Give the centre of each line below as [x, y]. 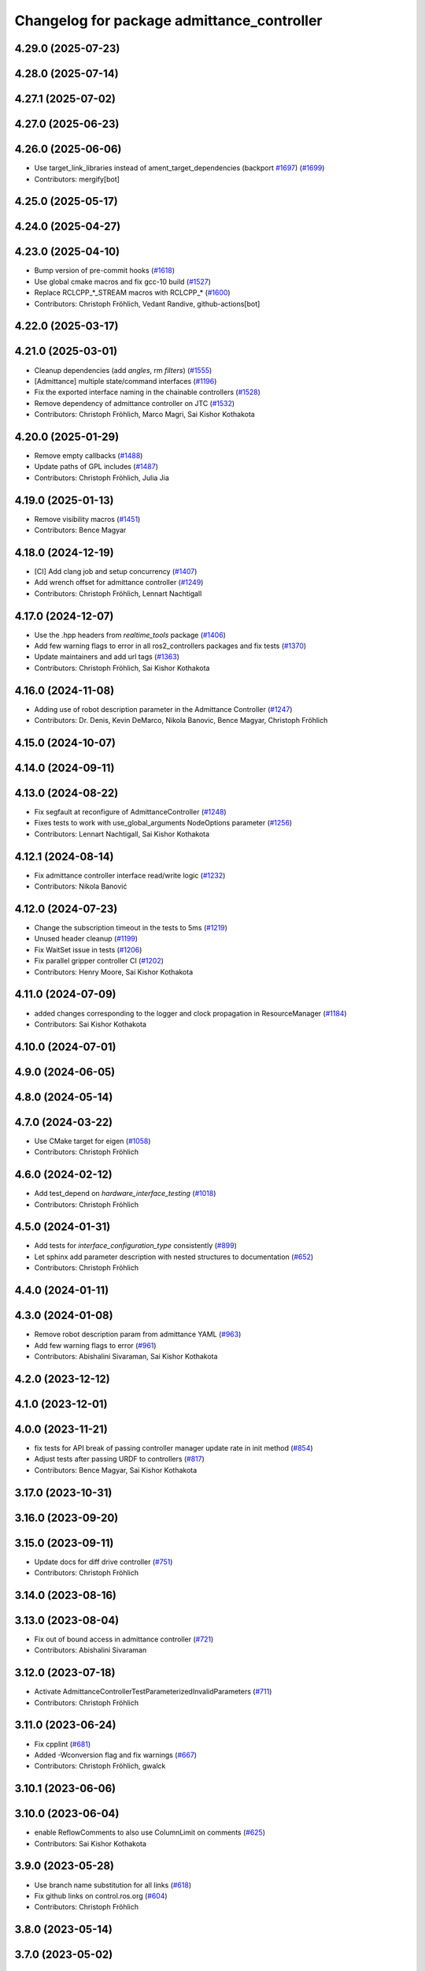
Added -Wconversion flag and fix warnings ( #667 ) [115, 1755]
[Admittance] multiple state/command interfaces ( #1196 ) [126, 381]
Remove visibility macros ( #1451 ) [87, 519]
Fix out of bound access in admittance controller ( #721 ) [124, 1639]
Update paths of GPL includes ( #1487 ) [96, 467]
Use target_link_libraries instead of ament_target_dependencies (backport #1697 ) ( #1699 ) [179, 168]
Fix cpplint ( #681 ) [63, 1744]
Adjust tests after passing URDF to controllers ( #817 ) [119, 1459]
